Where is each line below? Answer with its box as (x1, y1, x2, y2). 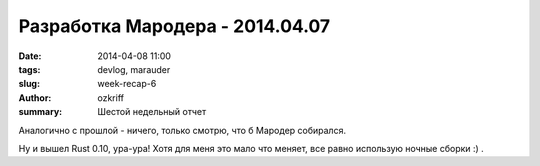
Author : (18, 91, 52, 104)
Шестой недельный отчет (97, 106, 207, 118)
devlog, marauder (97, 63, 171, 75)
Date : (18, 50, 42, 62)
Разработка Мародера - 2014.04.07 (18, 15, 331, 37)
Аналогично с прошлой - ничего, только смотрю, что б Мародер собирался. (18, 124, 347, 136)
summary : (18, 106, 63, 118)
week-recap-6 (97, 78, 157, 90)
